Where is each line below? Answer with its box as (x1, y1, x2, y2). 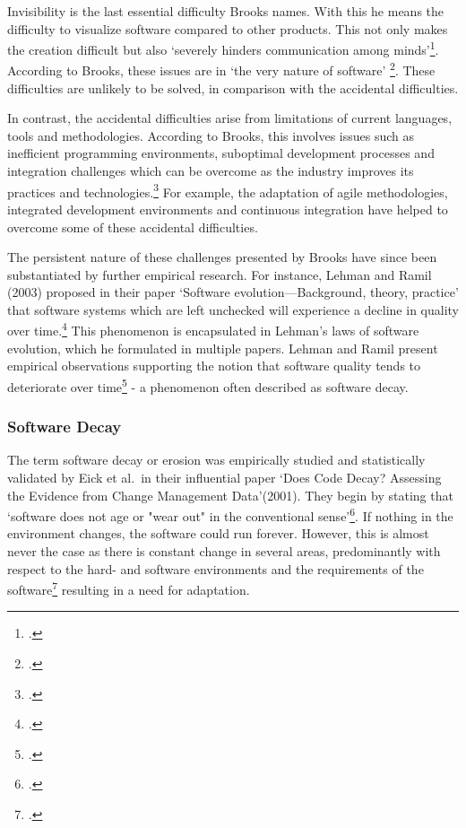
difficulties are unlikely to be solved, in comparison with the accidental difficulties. (7, 78, 459, 97)
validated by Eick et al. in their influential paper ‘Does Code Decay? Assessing (7, 467, 442, 486)
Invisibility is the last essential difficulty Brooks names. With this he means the (7, 2, 444, 20)
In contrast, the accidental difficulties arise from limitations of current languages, (7, 109, 453, 127)
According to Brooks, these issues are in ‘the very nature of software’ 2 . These (7, 58, 436, 80)
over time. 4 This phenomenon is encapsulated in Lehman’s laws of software (7, 318, 419, 340)
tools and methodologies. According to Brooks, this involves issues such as (7, 126, 415, 144)
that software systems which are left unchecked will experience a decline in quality (7, 300, 459, 318)
